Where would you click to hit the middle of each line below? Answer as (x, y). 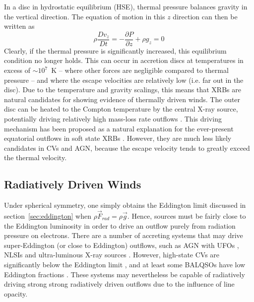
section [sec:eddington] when (48, 215)
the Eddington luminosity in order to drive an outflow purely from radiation (120, 225)
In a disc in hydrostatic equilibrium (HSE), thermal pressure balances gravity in (126, 6)
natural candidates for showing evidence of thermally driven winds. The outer (122, 99)
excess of (17, 70)
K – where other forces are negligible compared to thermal (140, 70)
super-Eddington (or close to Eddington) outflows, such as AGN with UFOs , (122, 245)
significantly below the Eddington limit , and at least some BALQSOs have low (125, 264)
